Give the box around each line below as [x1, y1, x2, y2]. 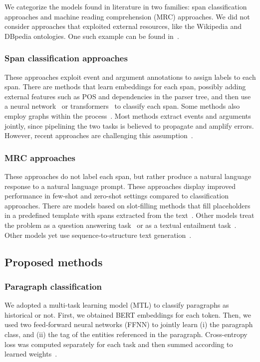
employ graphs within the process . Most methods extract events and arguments [4, 110, 251, 121]
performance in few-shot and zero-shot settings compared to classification [4, 190, 229, 201]
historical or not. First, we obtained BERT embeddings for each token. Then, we [4, 309, 251, 320]
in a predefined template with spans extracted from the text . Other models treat [4, 210, 255, 220]
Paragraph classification [4, 280, 102, 292]
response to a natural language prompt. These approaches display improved [4, 181, 236, 191]
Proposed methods [4, 254, 103, 269]
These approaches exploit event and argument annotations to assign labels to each [4, 71, 256, 82]
